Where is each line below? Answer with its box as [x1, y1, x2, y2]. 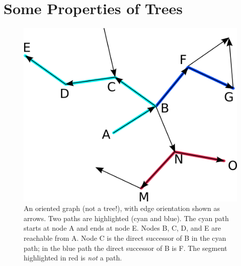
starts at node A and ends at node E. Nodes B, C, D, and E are [24, 223, 221, 233]
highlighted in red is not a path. [24, 252, 122, 263]
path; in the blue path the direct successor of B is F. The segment [24, 242, 227, 253]
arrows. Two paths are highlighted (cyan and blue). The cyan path [24, 212, 229, 223]
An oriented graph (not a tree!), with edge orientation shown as [24, 203, 220, 214]
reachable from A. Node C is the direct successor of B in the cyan [24, 233, 226, 243]
